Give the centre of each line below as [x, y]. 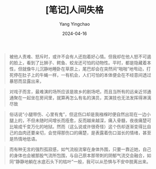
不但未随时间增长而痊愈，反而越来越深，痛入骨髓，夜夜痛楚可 [89, 120]
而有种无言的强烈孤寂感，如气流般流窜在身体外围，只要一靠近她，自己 [80, 149]
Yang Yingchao [75, 24]
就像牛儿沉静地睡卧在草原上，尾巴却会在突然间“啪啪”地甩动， [84, 69]
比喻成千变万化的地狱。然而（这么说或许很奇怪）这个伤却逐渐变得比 [78, 126]
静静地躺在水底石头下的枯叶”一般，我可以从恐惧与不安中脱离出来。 [83, 161]
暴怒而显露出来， [26, 81]
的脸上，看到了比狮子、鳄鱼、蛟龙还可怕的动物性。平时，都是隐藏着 [78, 62]
